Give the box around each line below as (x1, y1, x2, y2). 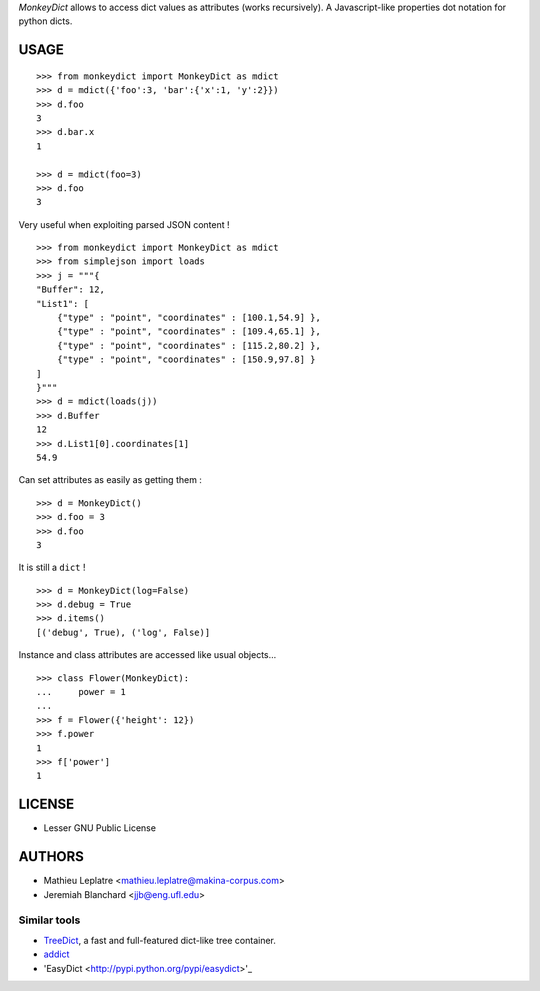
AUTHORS (18, 848, 85, 865)
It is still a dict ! (18, 561, 86, 574)
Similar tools (18, 913, 81, 927)
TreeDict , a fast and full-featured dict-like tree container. (43, 934, 277, 946)
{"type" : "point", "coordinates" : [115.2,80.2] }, (56, 340, 322, 351)
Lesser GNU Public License (43, 822, 157, 834)
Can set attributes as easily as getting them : (18, 474, 202, 486)
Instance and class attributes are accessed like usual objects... (18, 649, 277, 661)
